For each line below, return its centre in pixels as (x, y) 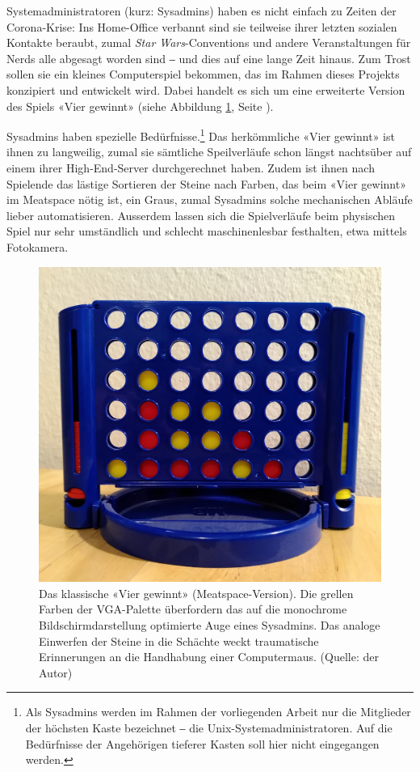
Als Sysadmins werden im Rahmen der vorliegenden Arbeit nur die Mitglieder (218, 712)
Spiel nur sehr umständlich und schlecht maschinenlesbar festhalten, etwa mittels (207, 231)
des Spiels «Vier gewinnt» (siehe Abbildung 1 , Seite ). (140, 106)
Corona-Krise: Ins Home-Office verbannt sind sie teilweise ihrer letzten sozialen (202, 26)
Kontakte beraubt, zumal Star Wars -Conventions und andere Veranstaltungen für (209, 42)
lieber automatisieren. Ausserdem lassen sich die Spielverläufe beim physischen (201, 215)
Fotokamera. (38, 246)
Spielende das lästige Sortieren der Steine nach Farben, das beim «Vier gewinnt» (206, 183)
